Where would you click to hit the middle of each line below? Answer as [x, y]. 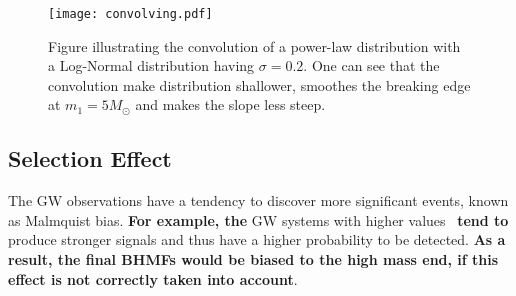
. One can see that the [371, 65]
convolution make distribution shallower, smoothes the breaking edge [259, 84]
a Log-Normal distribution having [151, 65]
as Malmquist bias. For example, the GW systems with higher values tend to [258, 219]
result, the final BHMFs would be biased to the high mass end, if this [253, 259]
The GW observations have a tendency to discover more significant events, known [258, 200]
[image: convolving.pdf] [130, 14]
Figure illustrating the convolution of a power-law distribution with [254, 45]
